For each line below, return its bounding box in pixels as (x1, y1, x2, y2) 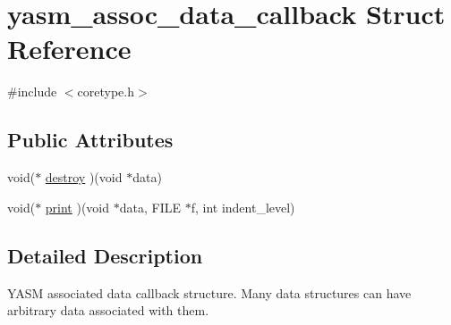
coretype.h (77, 82, 134, 101)
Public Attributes (7, 126, 174, 154)
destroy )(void (45, 168, 123, 187)
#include (7, 82, 57, 101)
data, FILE (119, 197, 181, 216)
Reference (7, 30, 132, 67)
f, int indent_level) (191, 197, 295, 216)
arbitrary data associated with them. (7, 301, 209, 320)
